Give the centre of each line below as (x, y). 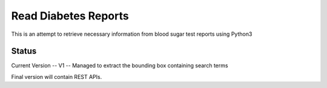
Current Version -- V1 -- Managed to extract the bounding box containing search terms (120, 66)
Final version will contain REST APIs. (57, 76)
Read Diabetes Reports (70, 16)
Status (24, 51)
